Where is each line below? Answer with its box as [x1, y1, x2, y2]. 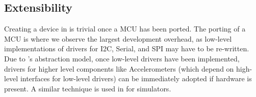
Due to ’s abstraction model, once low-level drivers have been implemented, [4, 53, 240, 63]
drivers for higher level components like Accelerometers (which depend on [4, 63, 234, 74]
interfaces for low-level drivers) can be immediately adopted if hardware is [20, 73, 252, 84]
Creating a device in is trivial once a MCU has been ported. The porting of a [4, 23, 246, 34]
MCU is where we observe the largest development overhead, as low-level [4, 33, 232, 44]
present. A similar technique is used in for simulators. [4, 83, 171, 93]
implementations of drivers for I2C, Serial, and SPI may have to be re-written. [4, 43, 249, 54]
